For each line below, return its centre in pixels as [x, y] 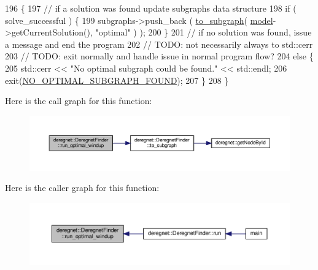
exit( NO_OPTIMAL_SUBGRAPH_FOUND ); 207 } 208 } [117, 80]
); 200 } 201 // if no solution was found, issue [226, 32]
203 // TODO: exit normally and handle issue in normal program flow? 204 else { [159, 56]
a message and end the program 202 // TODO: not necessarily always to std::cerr [159, 44]
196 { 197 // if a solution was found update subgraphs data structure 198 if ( [151, 8]
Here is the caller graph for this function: [82, 188]
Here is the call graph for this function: [79, 101]
